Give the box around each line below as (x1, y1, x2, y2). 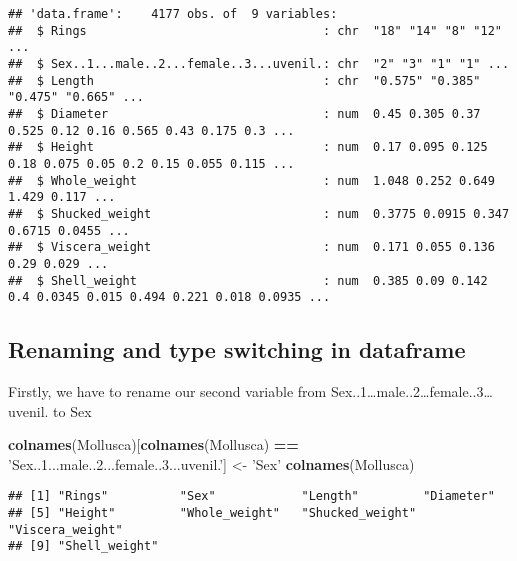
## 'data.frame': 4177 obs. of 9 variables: (8, 7, 338, 21)
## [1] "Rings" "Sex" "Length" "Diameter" (8, 489, 495, 504)
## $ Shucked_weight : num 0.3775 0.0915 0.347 (8, 206, 510, 221)
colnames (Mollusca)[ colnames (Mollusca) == (8, 434, 299, 455)
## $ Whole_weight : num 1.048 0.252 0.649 (8, 173, 495, 188)
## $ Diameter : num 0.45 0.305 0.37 (8, 106, 481, 121)
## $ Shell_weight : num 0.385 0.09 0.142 (8, 273, 488, 288)
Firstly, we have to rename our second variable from (8, 381, 327, 402)
